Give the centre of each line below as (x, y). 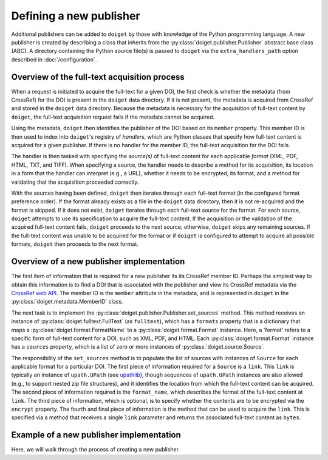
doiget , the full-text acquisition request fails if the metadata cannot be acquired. (113, 117)
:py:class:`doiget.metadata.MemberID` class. (67, 302)
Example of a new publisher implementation (96, 435)
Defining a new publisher (76, 16)
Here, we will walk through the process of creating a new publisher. (96, 450)
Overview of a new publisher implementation (98, 262)
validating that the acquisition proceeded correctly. (75, 182)
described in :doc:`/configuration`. (54, 59)
